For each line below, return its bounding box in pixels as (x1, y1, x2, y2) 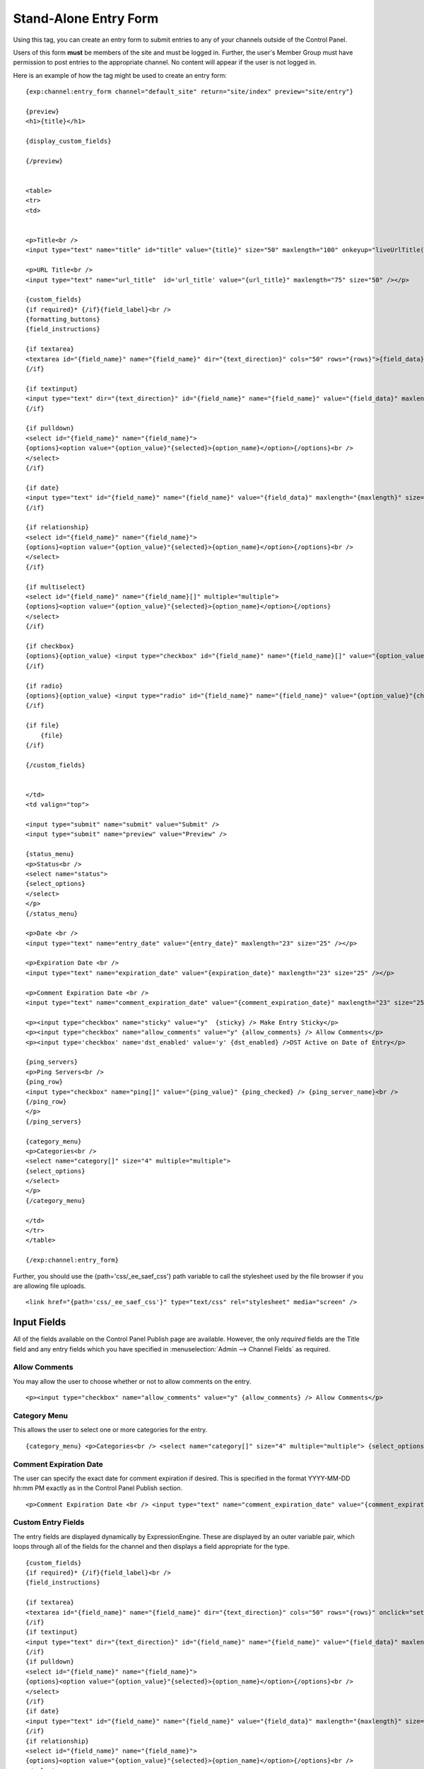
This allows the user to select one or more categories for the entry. (13, 1426, 208, 1434)
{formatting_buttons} (25, 316, 100, 323)
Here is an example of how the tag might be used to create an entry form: (13, 71, 228, 79)
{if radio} (25, 681, 64, 690)
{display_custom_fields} (25, 137, 112, 145)
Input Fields (13, 1316, 66, 1328)
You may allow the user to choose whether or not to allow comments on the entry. (13, 1377, 252, 1385)
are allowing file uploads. (13, 1281, 86, 1290)
